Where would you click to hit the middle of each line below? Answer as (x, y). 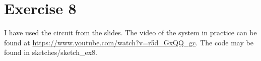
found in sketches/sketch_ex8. (51, 52)
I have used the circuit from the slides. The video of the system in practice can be (130, 33)
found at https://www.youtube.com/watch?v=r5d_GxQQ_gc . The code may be (129, 42)
